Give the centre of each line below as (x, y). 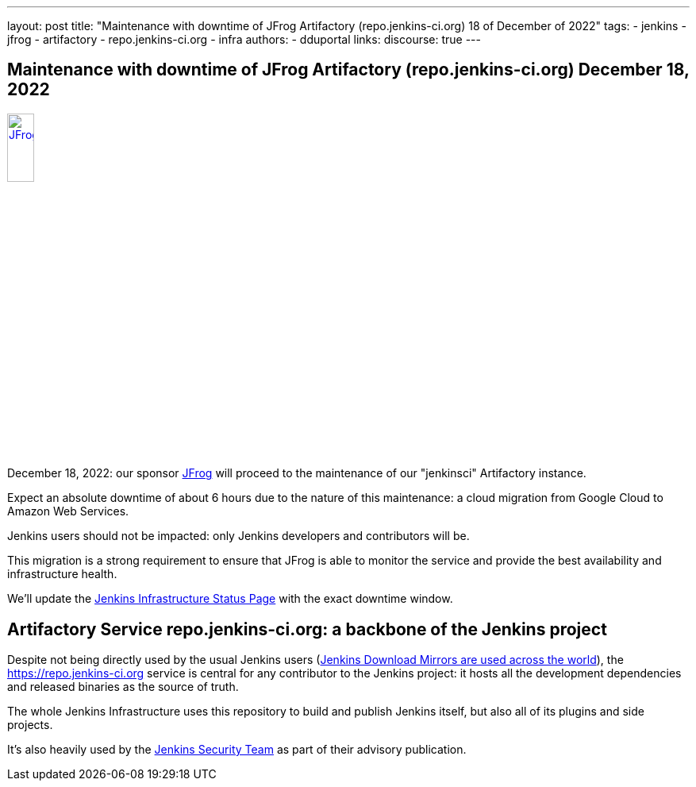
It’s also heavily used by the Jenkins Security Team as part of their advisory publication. (237, 750)
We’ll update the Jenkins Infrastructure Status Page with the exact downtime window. (230, 599)
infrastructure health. (62, 574)
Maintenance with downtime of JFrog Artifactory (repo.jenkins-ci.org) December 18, (348, 70)
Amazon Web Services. (68, 511)
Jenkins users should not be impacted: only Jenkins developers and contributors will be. (238, 536)
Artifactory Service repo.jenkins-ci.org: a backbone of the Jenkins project (307, 629)
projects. (30, 725)
